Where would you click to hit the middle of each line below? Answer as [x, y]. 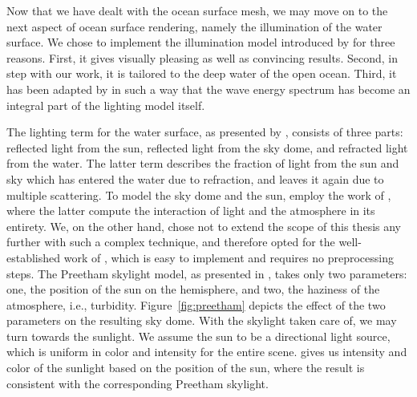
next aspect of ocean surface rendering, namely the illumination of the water [194, 26]
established [34, 257]
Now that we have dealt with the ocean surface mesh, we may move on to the [197, 10]
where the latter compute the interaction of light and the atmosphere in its [191, 211]
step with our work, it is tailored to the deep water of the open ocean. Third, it [202, 73]
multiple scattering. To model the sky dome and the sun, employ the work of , [199, 194]
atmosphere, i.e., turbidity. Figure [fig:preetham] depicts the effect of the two [196, 304]
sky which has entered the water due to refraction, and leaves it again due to [195, 178]
